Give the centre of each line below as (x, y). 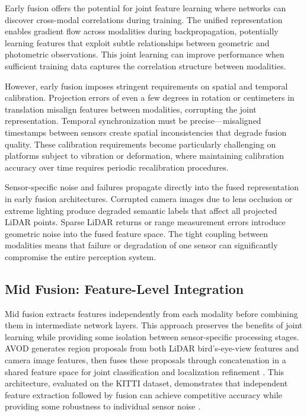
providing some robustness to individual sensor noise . (103, 406)
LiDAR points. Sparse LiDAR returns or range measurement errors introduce (145, 222)
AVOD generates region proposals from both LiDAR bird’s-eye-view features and (152, 348)
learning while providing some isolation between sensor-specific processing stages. (152, 336)
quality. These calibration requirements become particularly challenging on (140, 144)
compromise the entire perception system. (81, 256)
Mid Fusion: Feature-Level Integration (124, 288)
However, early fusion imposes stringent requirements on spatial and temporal (146, 86)
